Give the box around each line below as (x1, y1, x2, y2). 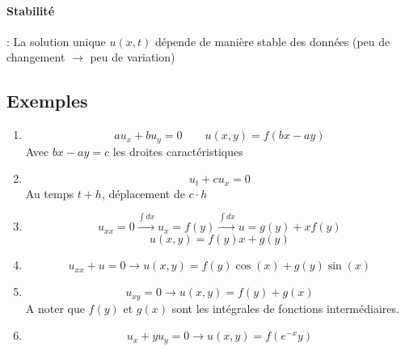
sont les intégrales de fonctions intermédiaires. (171, 299, 399, 316)
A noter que (25, 299, 85, 316)
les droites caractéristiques (112, 142, 243, 159)
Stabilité (6, 2, 55, 19)
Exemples (6, 88, 88, 113)
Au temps (25, 184, 74, 201)
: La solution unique (6, 32, 106, 49)
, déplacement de (101, 184, 185, 201)
